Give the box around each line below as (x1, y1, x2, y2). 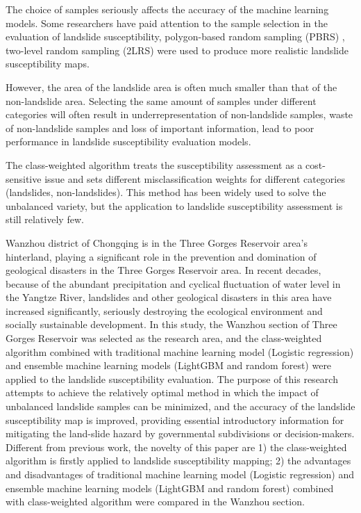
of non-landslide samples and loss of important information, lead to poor (6, 120, 314, 135)
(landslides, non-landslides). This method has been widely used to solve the (6, 185, 326, 199)
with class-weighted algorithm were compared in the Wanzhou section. (6, 494, 305, 509)
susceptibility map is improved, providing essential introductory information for (6, 412, 344, 427)
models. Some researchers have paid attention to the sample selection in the (6, 15, 328, 30)
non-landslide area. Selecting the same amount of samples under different (6, 93, 317, 108)
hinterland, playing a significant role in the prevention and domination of (6, 249, 317, 263)
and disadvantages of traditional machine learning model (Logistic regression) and (6, 467, 355, 481)
